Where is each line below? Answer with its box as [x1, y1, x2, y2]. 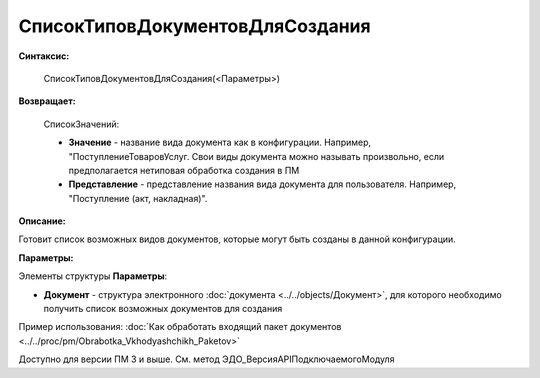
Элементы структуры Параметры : [18, 270, 168, 282]
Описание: [18, 215, 67, 227]
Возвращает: [18, 95, 76, 107]
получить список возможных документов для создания [43, 303, 283, 315]
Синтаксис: [18, 50, 70, 62]
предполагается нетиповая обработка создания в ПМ [68, 164, 300, 176]
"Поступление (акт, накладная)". [68, 192, 208, 204]
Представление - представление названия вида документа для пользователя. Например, [68, 178, 457, 190]
